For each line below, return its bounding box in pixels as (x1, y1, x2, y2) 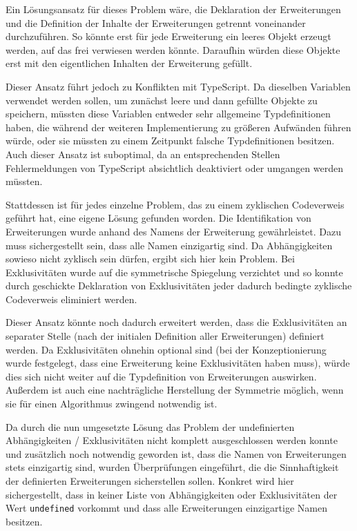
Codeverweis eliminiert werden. (6, 291, 137, 306)
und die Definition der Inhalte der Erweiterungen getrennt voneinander (6, 15, 306, 30)
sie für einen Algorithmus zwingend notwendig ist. (6, 396, 218, 411)
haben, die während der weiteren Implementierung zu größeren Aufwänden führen (6, 119, 351, 134)
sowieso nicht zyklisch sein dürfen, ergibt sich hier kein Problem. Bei (6, 251, 295, 266)
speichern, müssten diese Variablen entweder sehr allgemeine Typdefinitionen (6, 106, 331, 121)
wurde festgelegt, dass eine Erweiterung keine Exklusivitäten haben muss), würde (6, 356, 350, 370)
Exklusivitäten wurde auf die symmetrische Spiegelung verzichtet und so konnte (6, 264, 343, 279)
